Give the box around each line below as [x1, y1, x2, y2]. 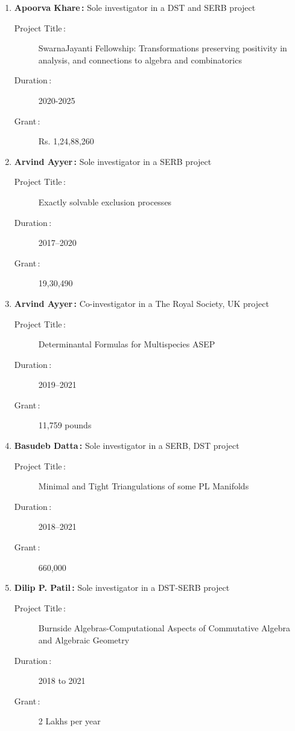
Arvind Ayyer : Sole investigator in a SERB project [14, 155, 212, 167]
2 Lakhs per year [38, 715, 101, 727]
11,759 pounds [38, 419, 92, 431]
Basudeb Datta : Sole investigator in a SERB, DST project [14, 439, 239, 452]
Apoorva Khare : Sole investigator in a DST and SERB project [14, 1, 256, 13]
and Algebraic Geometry [38, 634, 130, 646]
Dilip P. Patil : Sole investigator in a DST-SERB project [14, 581, 230, 594]
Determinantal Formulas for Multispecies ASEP [38, 338, 215, 350]
